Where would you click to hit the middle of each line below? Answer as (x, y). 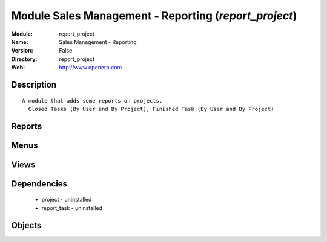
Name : (20, 42)
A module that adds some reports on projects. (92, 100)
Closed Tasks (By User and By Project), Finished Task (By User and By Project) (151, 109)
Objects (26, 225)
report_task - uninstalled (72, 208)
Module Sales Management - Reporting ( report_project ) (154, 16)
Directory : (24, 59)
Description (34, 84)
